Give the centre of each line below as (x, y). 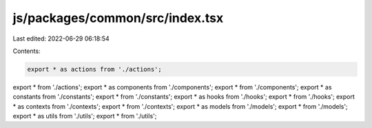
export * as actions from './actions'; (94, 69)
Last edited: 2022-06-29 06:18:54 (61, 39)
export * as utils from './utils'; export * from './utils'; (85, 116)
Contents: (27, 51)
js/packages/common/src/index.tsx (118, 18)
